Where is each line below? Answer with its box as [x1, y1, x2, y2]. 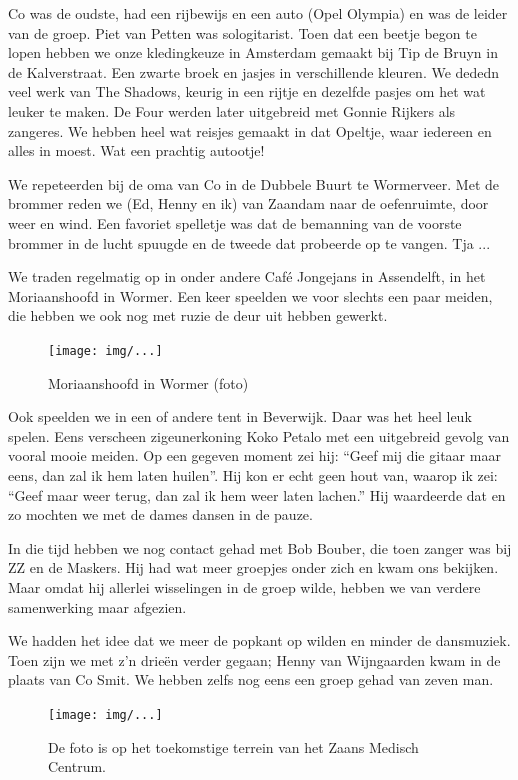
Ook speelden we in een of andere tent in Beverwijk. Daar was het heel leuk [8, 406, 472, 427]
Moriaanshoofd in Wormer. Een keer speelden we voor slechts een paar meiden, [8, 285, 493, 306]
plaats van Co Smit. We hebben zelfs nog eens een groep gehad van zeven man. [8, 669, 494, 690]
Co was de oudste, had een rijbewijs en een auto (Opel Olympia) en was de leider [8, 3, 508, 23]
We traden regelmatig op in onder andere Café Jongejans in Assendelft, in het [8, 266, 486, 287]
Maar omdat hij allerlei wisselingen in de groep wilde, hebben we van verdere [8, 576, 481, 597]
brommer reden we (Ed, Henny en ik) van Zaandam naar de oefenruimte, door [8, 193, 489, 214]
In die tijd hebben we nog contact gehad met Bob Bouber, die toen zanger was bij [8, 537, 512, 558]
